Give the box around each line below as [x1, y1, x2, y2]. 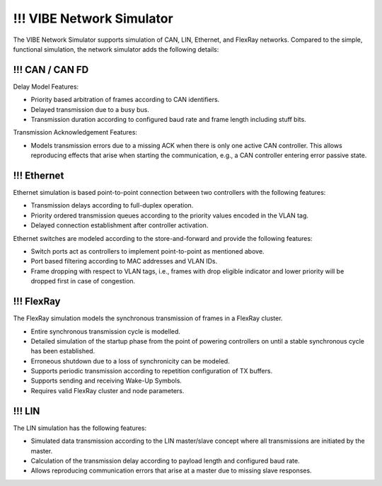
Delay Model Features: [13, 82, 79, 91]
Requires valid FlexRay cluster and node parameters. [30, 386, 185, 395]
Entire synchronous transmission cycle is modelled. [30, 327, 180, 336]
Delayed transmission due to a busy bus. [30, 105, 150, 113]
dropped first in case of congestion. [30, 277, 136, 286]
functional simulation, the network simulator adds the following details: [13, 45, 219, 53]
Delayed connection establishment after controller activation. [30, 221, 209, 230]
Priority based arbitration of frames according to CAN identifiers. [30, 96, 220, 104]
